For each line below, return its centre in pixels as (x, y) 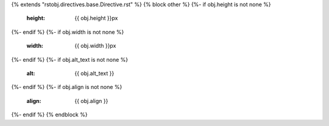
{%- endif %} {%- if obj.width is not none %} (68, 32)
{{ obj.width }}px (95, 46)
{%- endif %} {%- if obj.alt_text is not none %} (70, 59)
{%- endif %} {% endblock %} (49, 114)
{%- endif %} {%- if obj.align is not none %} (67, 87)
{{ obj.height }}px (96, 18)
